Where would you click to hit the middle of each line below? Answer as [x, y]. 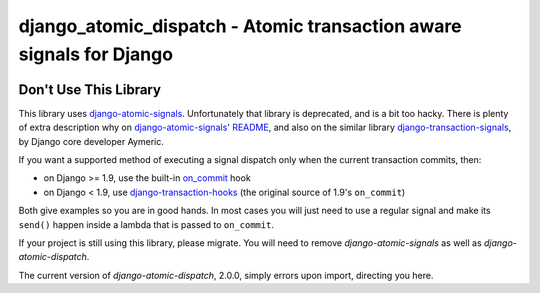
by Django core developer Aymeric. [91, 141]
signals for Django [96, 54]
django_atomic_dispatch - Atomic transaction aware [240, 26]
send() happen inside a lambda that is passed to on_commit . [146, 224]
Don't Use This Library [90, 89]
